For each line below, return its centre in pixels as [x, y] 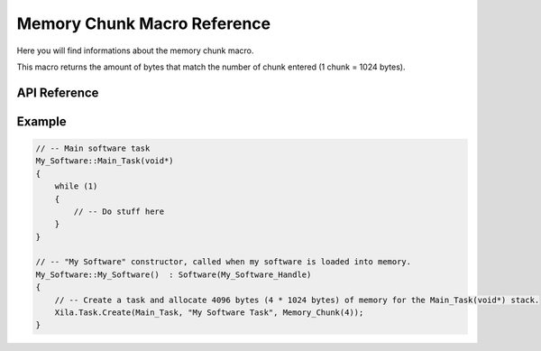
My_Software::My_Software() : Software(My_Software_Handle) [174, 274]
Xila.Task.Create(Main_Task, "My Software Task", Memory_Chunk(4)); [209, 313]
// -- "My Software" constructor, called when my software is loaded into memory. [224, 262]
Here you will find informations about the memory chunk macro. [135, 51]
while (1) [76, 186]
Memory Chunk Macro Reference [143, 23]
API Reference [58, 92]
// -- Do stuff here [119, 211]
